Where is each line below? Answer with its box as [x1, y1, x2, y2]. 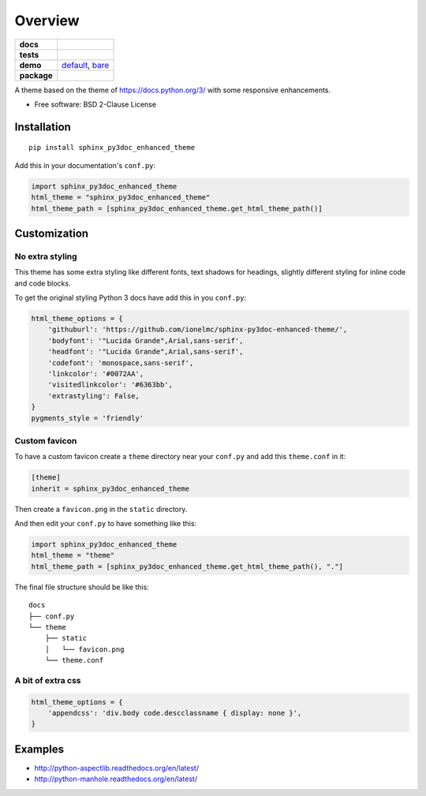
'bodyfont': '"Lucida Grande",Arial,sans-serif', [47, 336, 244, 345]
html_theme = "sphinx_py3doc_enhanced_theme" [31, 193, 211, 202]
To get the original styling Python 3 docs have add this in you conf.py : [14, 293, 247, 303]
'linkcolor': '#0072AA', [47, 369, 144, 378]
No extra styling [14, 251, 78, 262]
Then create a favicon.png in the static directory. [14, 504, 188, 514]
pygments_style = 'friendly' [31, 413, 144, 422]
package [19, 69, 53, 80]
